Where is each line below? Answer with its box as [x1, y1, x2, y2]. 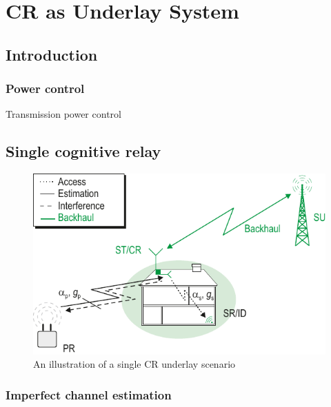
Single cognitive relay [6, 140, 161, 162]
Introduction [6, 43, 98, 65]
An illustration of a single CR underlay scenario [33, 357, 236, 371]
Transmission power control [6, 107, 121, 121]
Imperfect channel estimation [6, 386, 172, 403]
